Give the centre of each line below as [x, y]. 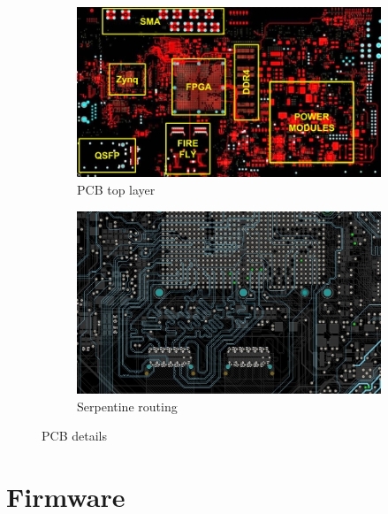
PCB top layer [116, 190]
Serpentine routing [127, 406]
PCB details [74, 436]
